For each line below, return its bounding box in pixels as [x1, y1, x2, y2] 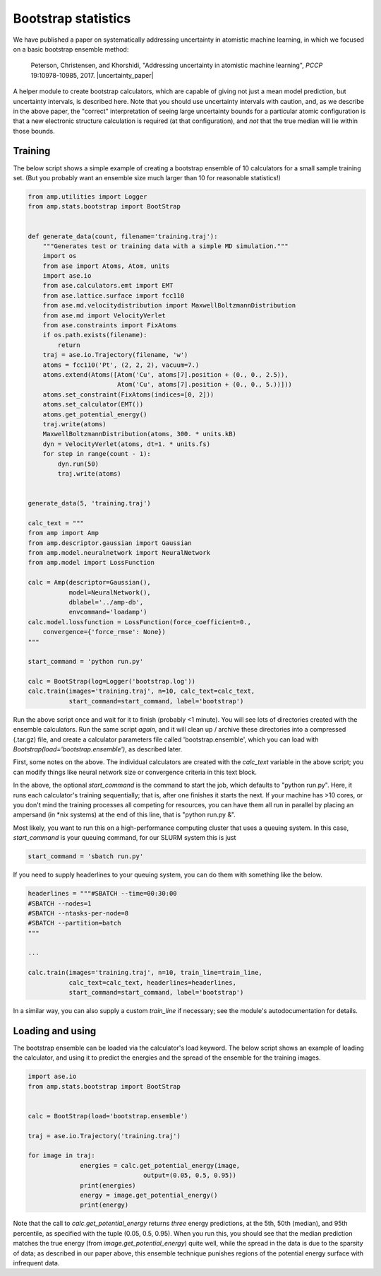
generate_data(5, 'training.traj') [28, 499, 151, 508]
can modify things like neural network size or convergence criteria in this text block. [13, 768, 257, 776]
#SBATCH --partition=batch [28, 919, 121, 927]
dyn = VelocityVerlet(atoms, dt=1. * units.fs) [42, 440, 211, 448]
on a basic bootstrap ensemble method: [13, 45, 129, 53]
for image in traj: [28, 1152, 95, 1159]
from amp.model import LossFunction [28, 558, 155, 567]
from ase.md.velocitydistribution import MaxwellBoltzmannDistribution [42, 301, 296, 310]
